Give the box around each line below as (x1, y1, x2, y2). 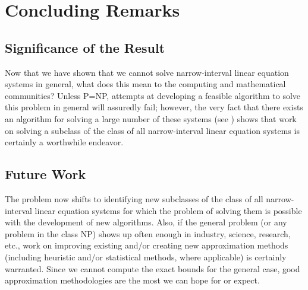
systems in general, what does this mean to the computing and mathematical (5, 78, 286, 90)
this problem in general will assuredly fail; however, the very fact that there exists (5, 101, 303, 113)
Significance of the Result (5, 38, 165, 56)
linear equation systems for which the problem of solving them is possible (34, 204, 302, 216)
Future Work (5, 165, 86, 183)
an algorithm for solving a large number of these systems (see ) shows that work (5, 112, 297, 125)
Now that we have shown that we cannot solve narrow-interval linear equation (5, 66, 289, 78)
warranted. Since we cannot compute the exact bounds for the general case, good (5, 262, 300, 275)
